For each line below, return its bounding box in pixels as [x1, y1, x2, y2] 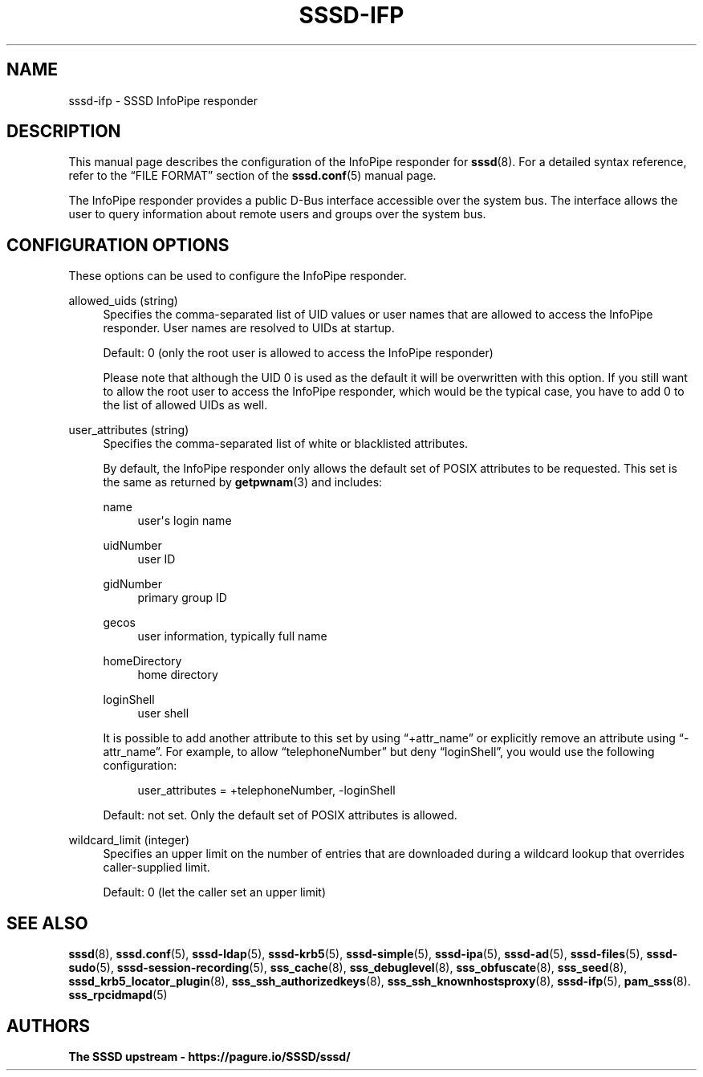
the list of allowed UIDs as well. [103, 398, 268, 413]
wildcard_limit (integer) [68, 833, 190, 847]
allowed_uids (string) [68, 294, 178, 308]
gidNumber [103, 577, 163, 591]
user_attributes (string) [68, 423, 189, 437]
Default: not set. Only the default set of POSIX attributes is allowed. [103, 808, 457, 823]
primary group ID [137, 591, 227, 605]
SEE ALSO [6, 912, 88, 933]
